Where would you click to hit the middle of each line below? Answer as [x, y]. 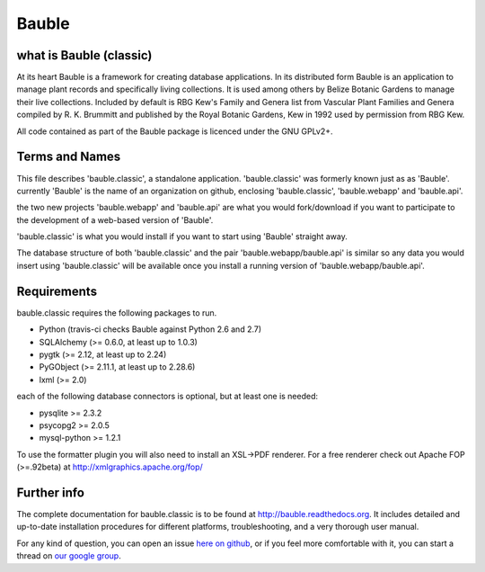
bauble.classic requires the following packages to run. [117, 313]
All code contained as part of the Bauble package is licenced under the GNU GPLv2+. [175, 131]
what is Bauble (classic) [84, 55]
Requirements [57, 291]
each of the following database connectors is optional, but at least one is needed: [168, 397]
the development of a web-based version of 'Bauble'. [115, 219]
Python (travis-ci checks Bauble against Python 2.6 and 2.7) [150, 329]
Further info [51, 492]
